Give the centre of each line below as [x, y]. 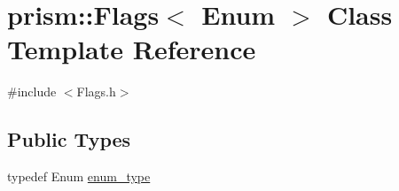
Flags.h [96, 92]
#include [32, 92]
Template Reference [132, 49]
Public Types [69, 139]
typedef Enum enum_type [79, 176]
